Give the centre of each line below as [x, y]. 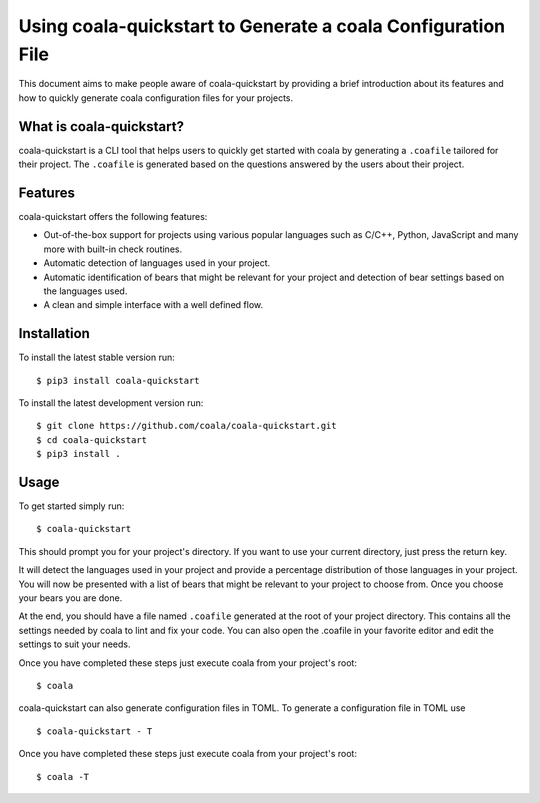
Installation [54, 333]
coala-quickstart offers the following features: [113, 216]
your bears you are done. [70, 598]
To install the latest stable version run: [96, 357]
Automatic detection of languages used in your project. [157, 263]
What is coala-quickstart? [101, 126]
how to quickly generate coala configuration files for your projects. [156, 97]
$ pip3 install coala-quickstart [118, 380]
